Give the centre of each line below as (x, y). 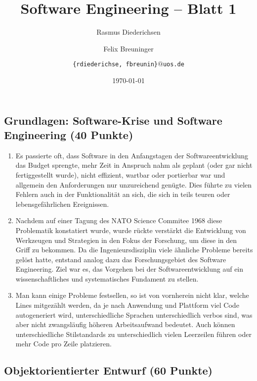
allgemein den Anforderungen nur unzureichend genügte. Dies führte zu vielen (134, 184)
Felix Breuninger (128, 48)
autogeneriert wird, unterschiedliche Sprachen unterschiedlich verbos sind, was (134, 314)
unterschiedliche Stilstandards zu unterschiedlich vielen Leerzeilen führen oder (133, 334)
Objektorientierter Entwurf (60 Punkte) (108, 370)
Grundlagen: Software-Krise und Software (113, 120)
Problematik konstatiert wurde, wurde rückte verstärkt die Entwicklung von (131, 230)
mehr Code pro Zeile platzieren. (64, 344)
